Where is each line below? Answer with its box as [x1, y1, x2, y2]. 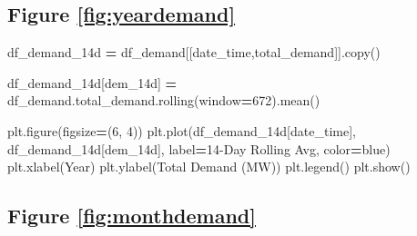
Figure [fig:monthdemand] [7, 202, 256, 230]
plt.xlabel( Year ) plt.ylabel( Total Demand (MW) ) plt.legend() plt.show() [7, 157, 411, 176]
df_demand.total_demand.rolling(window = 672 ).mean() [7, 91, 320, 110]
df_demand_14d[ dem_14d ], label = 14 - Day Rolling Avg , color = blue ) [7, 139, 391, 158]
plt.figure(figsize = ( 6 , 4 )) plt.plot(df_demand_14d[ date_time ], [7, 121, 356, 140]
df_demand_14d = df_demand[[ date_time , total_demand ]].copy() [7, 43, 381, 62]
